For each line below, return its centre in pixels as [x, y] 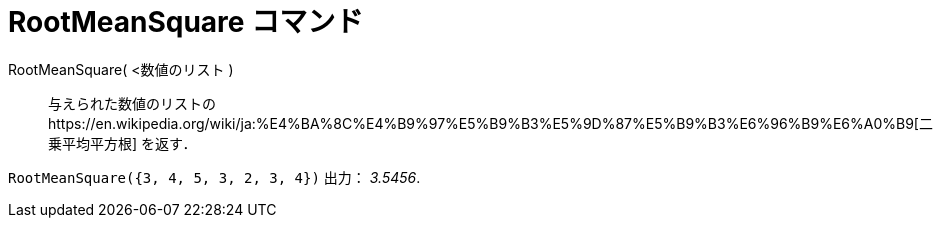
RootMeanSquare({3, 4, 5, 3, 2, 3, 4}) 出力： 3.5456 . [214, 177]
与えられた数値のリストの [132, 103]
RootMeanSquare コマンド [186, 22]
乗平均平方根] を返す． [122, 143]
